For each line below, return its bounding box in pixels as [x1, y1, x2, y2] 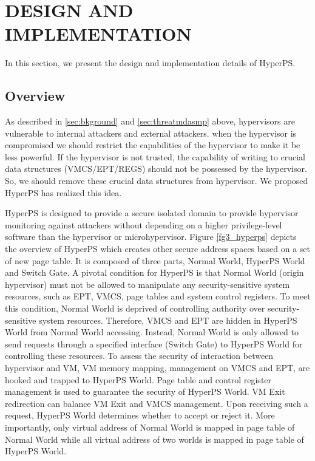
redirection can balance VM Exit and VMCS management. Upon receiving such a [5, 397, 308, 409]
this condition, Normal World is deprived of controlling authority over [5, 302, 265, 315]
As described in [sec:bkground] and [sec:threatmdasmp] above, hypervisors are [5, 115, 295, 128]
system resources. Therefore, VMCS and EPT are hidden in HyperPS [39, 313, 297, 326]
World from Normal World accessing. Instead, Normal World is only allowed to [5, 326, 299, 338]
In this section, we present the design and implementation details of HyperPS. [5, 56, 296, 69]
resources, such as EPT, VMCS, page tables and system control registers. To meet [5, 290, 311, 302]
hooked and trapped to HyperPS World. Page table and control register [5, 373, 272, 386]
